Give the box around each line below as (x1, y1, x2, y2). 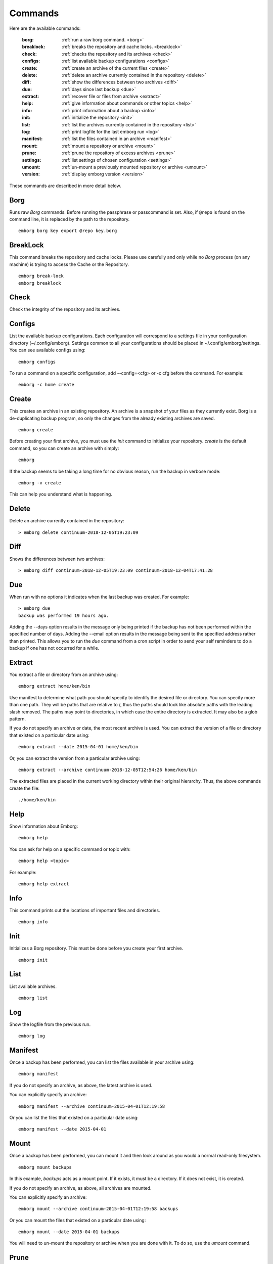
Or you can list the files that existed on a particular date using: (9, 1115, 139, 1121)
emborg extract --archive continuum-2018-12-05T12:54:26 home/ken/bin (18, 766, 197, 773)
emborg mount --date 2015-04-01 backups (18, 1229, 120, 1235)
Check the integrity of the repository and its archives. (9, 306, 121, 312)
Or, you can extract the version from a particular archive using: (9, 755, 140, 761)
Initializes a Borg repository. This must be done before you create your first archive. (9, 945, 184, 952)
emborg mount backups (18, 1164, 72, 1170)
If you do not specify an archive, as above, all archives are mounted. (9, 1185, 152, 1191)
